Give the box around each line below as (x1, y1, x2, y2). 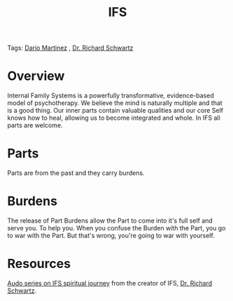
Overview (7, 68, 65, 84)
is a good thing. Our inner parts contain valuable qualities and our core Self (7, 106, 224, 115)
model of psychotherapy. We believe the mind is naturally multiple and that (7, 99, 223, 107)
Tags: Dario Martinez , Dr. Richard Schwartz (7, 43, 134, 52)
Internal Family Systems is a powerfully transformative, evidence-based (7, 92, 215, 100)
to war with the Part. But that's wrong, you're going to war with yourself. (7, 232, 215, 239)
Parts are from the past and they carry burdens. (7, 169, 145, 177)
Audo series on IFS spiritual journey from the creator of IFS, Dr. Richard (7, 279, 213, 287)
